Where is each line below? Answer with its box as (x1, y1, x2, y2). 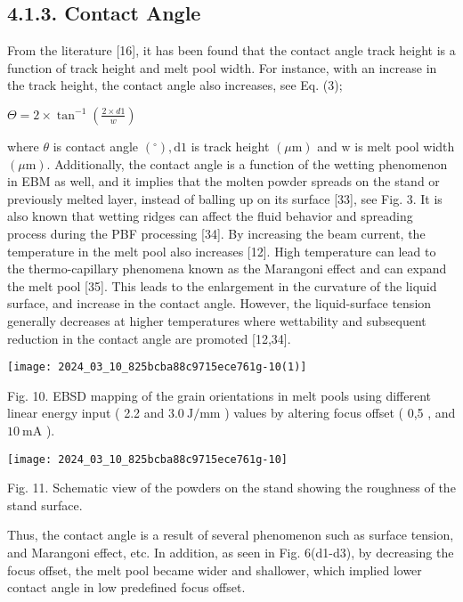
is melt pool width (354, 136, 455, 155)
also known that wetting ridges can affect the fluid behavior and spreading (7, 207, 413, 225)
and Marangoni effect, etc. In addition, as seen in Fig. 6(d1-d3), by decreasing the (7, 542, 454, 561)
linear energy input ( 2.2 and (7, 403, 165, 422)
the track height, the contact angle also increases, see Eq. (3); (7, 76, 343, 94)
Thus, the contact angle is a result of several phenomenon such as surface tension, (7, 525, 454, 544)
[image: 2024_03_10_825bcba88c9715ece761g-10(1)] (7, 361, 307, 374)
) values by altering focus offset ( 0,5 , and (224, 403, 456, 422)
